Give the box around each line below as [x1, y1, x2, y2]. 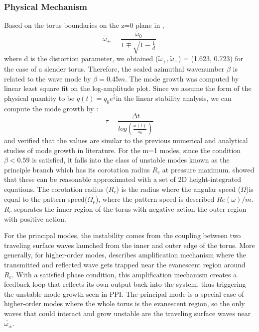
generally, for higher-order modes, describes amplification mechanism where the [4, 249, 246, 260]
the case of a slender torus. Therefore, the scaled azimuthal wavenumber [4, 63, 225, 74]
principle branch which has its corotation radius [4, 164, 150, 174]
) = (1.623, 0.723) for [178, 53, 244, 64]
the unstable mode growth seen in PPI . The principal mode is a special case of [4, 288, 244, 299]
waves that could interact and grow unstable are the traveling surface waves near [4, 308, 251, 318]
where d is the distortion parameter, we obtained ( [4, 53, 158, 64]
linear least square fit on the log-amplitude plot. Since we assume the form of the [4, 83, 252, 93]
